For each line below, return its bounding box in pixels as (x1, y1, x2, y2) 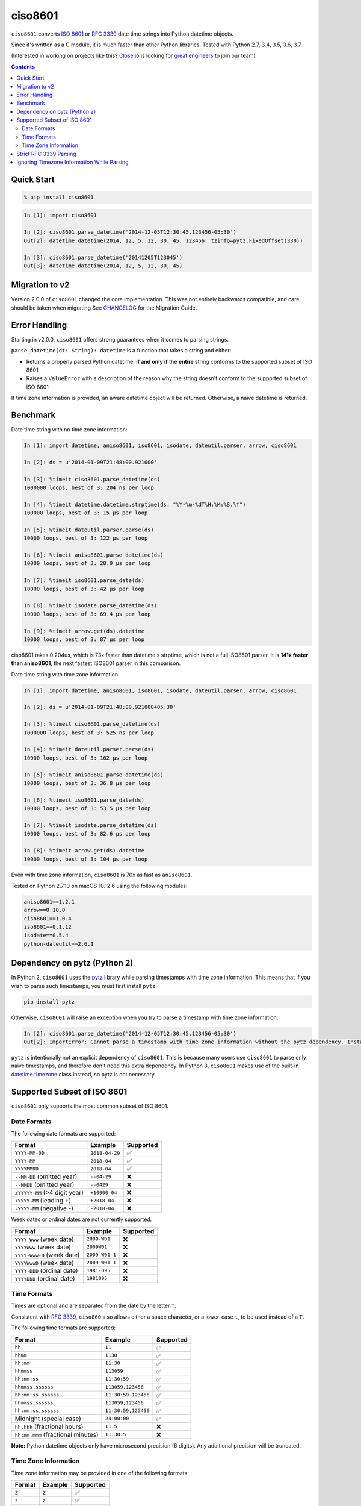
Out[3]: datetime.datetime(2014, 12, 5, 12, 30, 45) (23, 262, 183, 269)
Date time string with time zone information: (11, 670, 120, 678)
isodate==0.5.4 (23, 932, 69, 939)
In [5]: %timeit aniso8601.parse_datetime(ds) (23, 771, 164, 778)
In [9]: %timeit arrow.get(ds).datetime (23, 627, 144, 634)
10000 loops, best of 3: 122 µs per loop (23, 535, 148, 542)
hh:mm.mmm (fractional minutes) (14, 1430, 99, 1439)
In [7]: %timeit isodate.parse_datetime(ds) (23, 822, 158, 828)
